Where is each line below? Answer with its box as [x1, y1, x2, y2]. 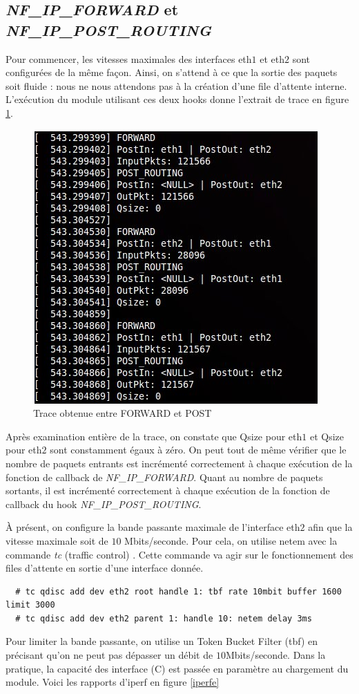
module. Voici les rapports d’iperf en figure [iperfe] [6, 675, 220, 689]
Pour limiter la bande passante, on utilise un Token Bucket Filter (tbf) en [6, 634, 318, 648]
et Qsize [309, 429, 345, 443]
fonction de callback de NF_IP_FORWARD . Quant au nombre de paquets [6, 469, 323, 484]
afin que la [308, 520, 353, 534]
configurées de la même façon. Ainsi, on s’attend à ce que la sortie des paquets [6, 65, 338, 79]
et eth [260, 51, 285, 66]
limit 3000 [6, 600, 55, 610]
